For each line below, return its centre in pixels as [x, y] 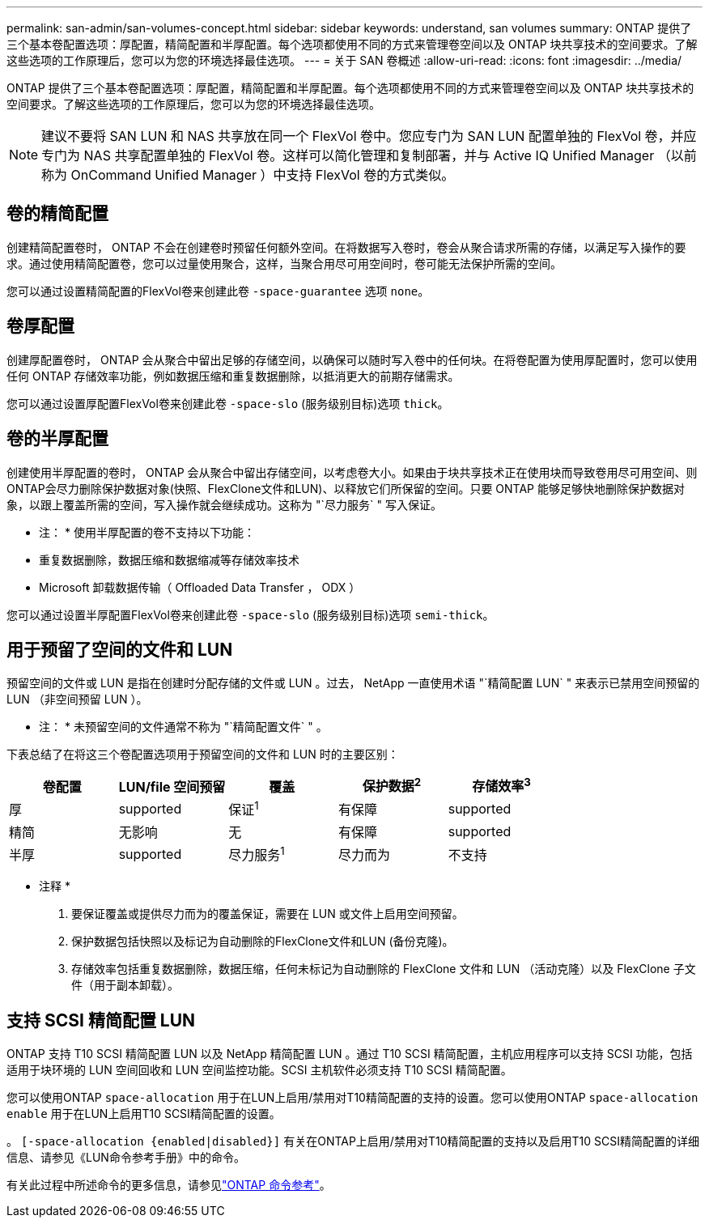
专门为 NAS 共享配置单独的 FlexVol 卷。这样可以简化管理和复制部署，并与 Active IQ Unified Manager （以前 [369, 155]
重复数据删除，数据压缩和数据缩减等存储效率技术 [169, 559]
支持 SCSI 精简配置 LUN [101, 1020]
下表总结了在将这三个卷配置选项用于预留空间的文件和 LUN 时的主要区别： [203, 754]
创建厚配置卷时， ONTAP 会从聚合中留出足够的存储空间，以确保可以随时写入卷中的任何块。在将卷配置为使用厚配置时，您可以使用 [352, 359]
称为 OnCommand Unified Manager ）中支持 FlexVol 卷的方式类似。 [248, 175]
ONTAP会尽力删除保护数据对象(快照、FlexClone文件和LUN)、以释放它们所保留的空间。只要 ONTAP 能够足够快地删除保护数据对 [346, 488]
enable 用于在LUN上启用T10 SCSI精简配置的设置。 [144, 1114]
